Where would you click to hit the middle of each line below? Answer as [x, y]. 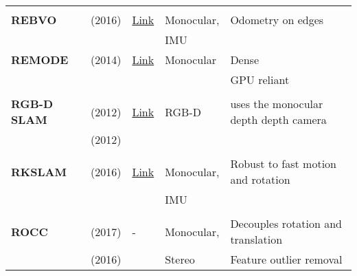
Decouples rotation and [286, 223]
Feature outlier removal [286, 259]
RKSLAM [39, 171]
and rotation [260, 179]
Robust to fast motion [283, 163]
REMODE [40, 60]
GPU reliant [260, 79]
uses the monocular [277, 104]
